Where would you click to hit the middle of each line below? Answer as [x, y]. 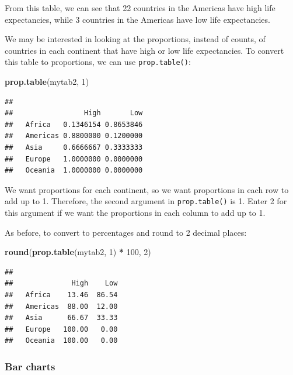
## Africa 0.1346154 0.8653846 [74, 124]
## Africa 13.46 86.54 [61, 295]
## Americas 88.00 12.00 [61, 306]
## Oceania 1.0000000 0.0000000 [74, 171]
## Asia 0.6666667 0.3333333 [74, 147]
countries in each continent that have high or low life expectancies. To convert [144, 50]
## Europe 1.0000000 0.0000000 [74, 159]
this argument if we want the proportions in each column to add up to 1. [135, 213]
